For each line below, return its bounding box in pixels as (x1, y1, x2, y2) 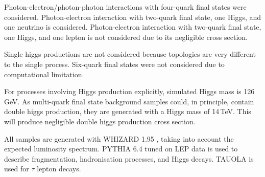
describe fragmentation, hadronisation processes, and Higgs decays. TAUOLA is (4, 153, 254, 164)
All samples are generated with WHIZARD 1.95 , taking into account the (4, 133, 234, 144)
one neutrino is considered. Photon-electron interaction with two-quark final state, (4, 21, 261, 32)
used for (4, 163, 29, 174)
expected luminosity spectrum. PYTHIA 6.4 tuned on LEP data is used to (4, 143, 238, 154)
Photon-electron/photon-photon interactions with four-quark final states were (4, 2, 247, 12)
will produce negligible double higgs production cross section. (4, 116, 196, 126)
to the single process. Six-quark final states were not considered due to (4, 58, 225, 69)
